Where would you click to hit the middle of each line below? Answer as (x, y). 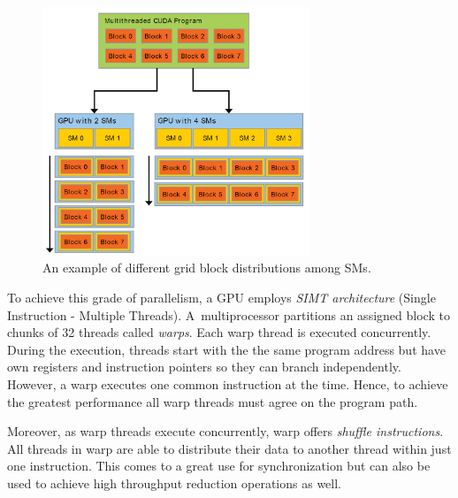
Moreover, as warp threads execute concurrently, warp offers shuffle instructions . (225, 431)
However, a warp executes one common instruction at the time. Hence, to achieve (228, 383)
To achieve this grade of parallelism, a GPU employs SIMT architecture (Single (221, 297)
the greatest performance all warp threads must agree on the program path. (213, 401)
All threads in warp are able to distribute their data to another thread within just (229, 448)
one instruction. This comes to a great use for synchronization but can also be (219, 466)
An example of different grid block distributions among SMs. (207, 268)
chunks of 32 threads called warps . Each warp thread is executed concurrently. (219, 332)
